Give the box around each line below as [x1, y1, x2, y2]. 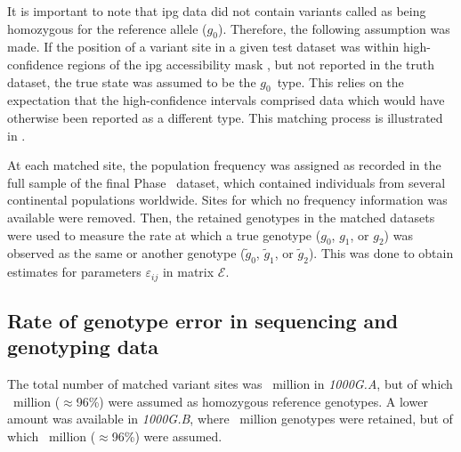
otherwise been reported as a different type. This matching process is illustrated [7, 108, 443, 126]
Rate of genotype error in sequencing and [7, 306, 399, 334]
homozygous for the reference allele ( [7, 19, 207, 37]
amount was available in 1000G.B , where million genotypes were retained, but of [7, 409, 453, 428]
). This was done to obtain [308, 244, 454, 262]
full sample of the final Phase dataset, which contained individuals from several [7, 173, 446, 191]
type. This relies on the [277, 72, 404, 91]
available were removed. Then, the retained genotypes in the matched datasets [7, 207, 435, 226]
